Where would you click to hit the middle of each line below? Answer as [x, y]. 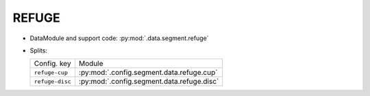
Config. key [52, 63]
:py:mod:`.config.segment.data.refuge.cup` [148, 73]
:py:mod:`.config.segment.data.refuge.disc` [149, 82]
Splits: [39, 50]
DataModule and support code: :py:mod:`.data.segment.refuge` [119, 38]
